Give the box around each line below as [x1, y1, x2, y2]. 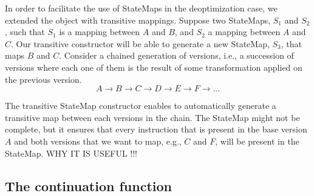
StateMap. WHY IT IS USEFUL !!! [5, 146, 137, 159]
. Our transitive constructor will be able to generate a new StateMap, [11, 37, 270, 50]
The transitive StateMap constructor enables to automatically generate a [5, 99, 276, 112]
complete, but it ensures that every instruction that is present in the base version [5, 123, 307, 136]
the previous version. [5, 73, 82, 85]
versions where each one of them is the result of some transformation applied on [5, 60, 302, 73]
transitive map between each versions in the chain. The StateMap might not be [5, 111, 300, 123]
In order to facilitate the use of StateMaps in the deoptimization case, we [5, 2, 278, 14]
